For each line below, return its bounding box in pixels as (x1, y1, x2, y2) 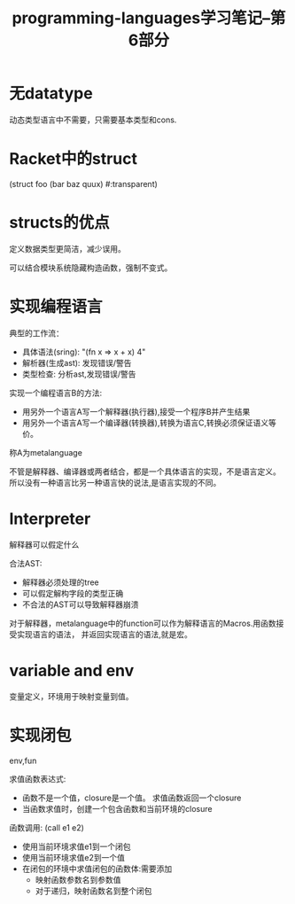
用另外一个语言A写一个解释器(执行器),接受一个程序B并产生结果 (21, 406, 251, 417)
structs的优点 (9, 213, 110, 233)
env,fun (9, 755, 37, 766)
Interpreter (9, 509, 91, 528)
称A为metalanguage (9, 447, 82, 457)
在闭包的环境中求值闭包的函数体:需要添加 (21, 863, 173, 874)
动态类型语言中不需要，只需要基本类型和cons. (9, 114, 177, 125)
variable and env (9, 660, 135, 681)
